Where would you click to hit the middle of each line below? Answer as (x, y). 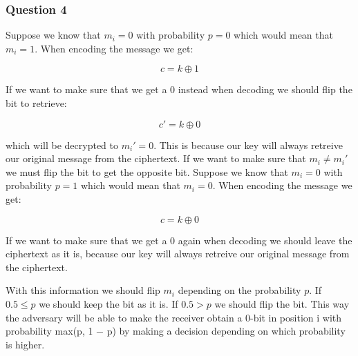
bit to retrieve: (36, 103)
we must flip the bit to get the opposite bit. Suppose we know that (147, 171)
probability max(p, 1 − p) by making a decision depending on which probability (176, 331)
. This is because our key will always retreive (248, 145)
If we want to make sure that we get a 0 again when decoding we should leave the (179, 240)
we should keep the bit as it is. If (109, 303)
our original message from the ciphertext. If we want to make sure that (156, 158)
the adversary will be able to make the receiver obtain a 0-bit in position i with (174, 317)
